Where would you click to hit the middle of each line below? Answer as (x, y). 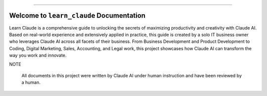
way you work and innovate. (38, 55)
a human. (31, 82)
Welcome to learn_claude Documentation (77, 16)
